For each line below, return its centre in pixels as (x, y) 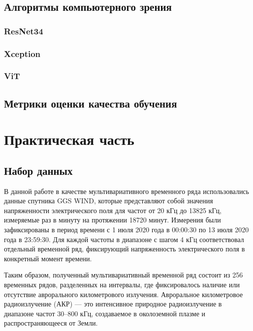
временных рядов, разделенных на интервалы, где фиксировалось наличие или (122, 285)
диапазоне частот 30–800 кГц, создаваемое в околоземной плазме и (105, 313)
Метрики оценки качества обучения (91, 103)
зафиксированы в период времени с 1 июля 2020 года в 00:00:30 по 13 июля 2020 (126, 230)
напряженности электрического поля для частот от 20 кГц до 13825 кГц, (113, 210)
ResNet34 (24, 31)
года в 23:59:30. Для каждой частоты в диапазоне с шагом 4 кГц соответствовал (124, 239)
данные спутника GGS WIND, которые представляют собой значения (109, 201)
